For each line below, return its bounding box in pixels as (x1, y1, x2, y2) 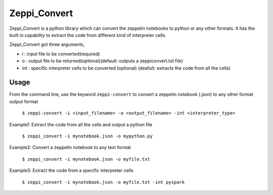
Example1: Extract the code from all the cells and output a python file (9, 121, 153, 127)
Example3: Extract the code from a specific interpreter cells (9, 167, 133, 174)
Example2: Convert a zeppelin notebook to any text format (9, 144, 131, 151)
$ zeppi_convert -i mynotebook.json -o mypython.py (22, 133, 153, 139)
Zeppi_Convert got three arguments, (9, 41, 85, 47)
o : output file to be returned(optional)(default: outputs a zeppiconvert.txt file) (22, 58, 184, 64)
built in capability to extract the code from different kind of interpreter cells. (9, 32, 167, 38)
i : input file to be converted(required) (22, 51, 101, 57)
